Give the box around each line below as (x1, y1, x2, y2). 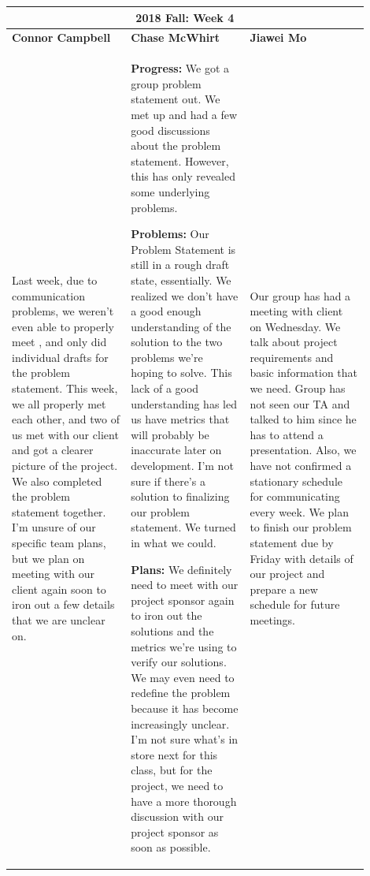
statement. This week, (12, 380, 118, 397)
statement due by (250, 535, 334, 550)
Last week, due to (12, 271, 98, 288)
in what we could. (131, 535, 216, 550)
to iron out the (131, 607, 202, 624)
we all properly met (12, 395, 106, 412)
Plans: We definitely (131, 561, 232, 577)
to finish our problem (250, 519, 352, 535)
